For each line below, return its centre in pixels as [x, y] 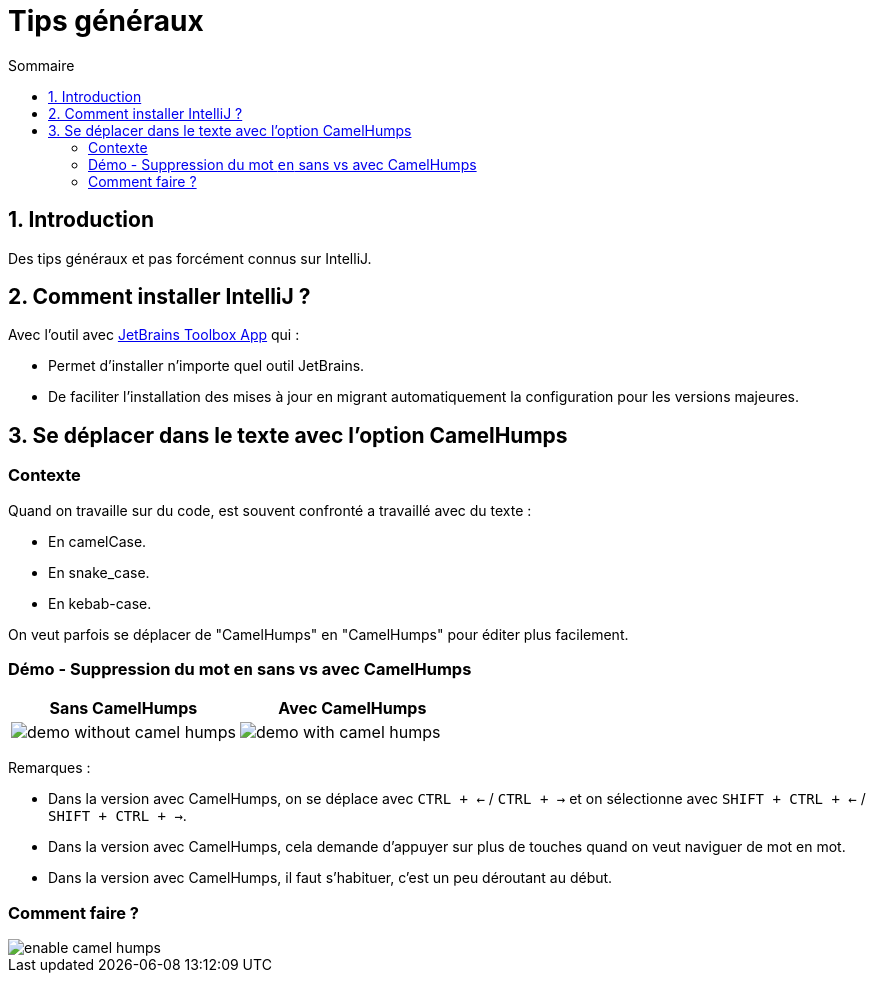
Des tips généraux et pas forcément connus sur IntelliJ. [190, 258]
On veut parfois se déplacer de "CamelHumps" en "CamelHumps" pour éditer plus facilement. [318, 634]
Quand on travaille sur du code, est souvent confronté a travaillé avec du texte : [270, 510]
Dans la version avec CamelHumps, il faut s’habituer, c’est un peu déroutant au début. [330, 878]
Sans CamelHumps [123, 708]
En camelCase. [97, 541]
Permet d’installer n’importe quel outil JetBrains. [206, 366]
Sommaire [41, 65]
